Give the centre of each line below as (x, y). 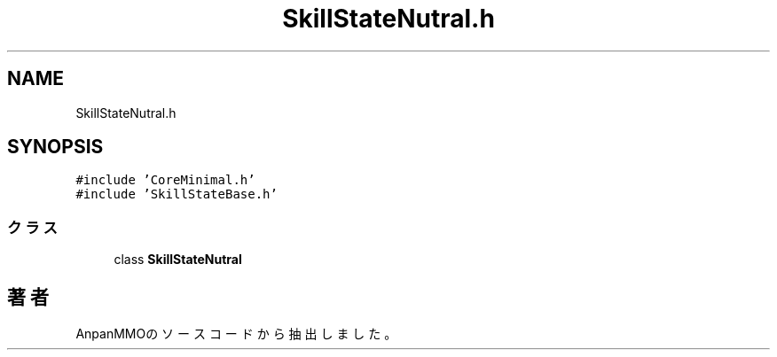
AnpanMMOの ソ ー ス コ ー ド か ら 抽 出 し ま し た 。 (236, 334)
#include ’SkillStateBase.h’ (177, 194)
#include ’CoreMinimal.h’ (165, 180)
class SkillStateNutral (178, 260)
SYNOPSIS (55, 147)
